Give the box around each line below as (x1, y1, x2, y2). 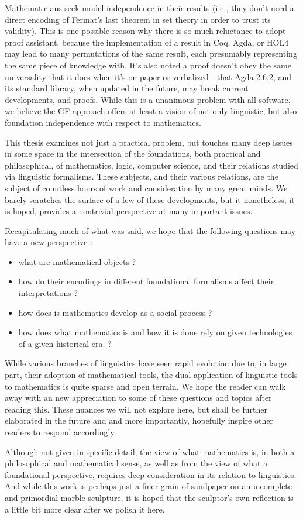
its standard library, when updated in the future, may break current (5, 82, 249, 94)
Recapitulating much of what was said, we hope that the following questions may (5, 224, 296, 236)
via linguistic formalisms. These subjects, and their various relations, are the (5, 170, 278, 183)
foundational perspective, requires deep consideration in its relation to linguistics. (5, 468, 297, 480)
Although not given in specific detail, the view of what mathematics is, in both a (5, 445, 295, 458)
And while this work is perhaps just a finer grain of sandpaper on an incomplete (5, 480, 292, 492)
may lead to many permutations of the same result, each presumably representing (5, 47, 297, 60)
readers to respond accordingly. (5, 426, 116, 438)
